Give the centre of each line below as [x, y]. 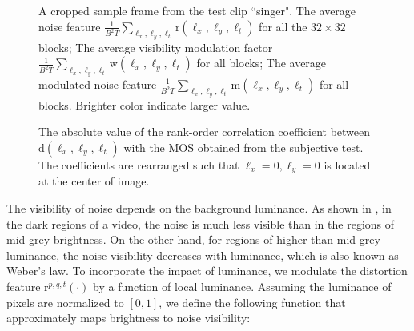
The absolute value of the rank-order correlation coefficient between [205, 132]
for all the [283, 26]
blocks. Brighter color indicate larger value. [145, 104]
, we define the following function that [252, 302]
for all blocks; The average [261, 63]
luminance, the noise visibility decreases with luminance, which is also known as [203, 255]
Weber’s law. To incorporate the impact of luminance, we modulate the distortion [207, 271]
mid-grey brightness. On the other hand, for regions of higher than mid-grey [193, 239]
